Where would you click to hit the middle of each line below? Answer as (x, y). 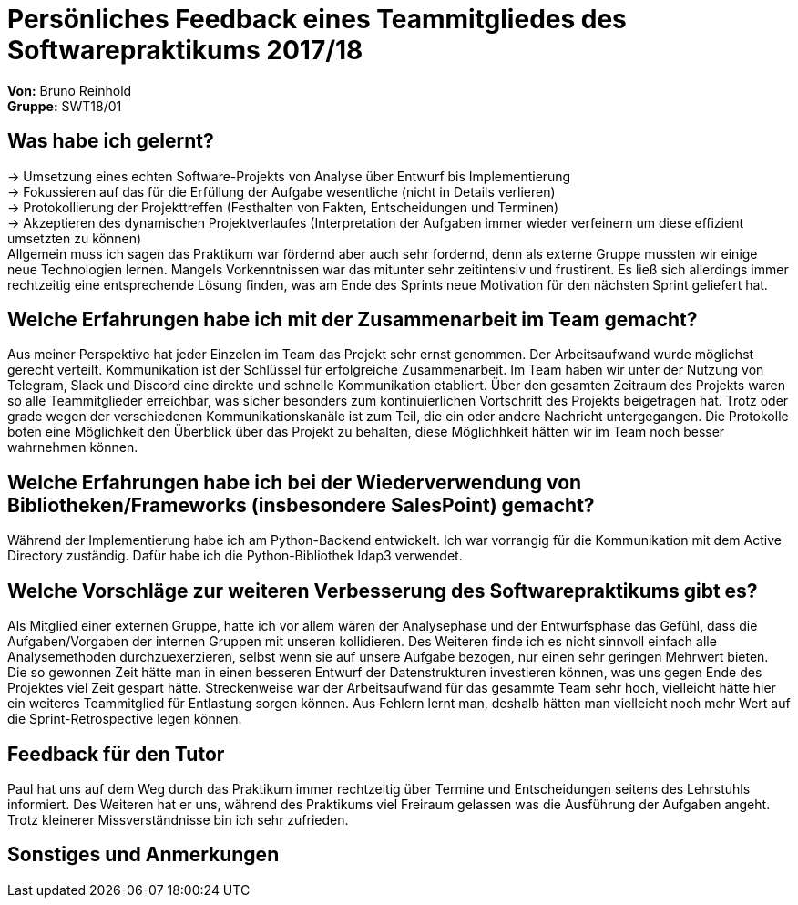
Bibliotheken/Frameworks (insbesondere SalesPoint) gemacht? (301, 505)
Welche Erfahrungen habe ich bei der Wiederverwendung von (295, 482)
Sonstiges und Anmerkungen (143, 855)
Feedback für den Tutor (116, 754)
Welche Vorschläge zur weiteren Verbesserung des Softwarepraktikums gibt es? (383, 591)
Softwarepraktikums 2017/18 (185, 50)
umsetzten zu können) (75, 238)
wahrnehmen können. (73, 447)
